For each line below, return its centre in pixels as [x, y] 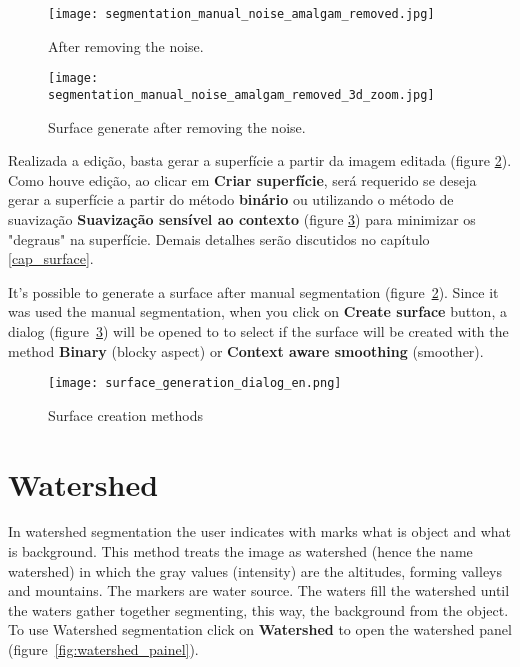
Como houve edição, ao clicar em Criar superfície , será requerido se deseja [242, 179]
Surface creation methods [125, 414]
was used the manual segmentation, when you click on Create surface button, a [257, 311]
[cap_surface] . [51, 258]
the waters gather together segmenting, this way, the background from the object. [258, 609]
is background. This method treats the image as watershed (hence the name [240, 551]
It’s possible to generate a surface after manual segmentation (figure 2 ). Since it [253, 291]
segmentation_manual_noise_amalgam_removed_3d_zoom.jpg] [241, 94]
